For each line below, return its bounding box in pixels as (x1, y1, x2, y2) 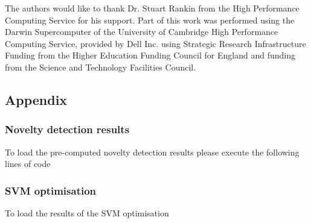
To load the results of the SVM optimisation (5, 206, 169, 219)
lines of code (5, 157, 51, 170)
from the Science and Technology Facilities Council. (5, 60, 196, 73)
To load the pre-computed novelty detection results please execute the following (5, 145, 300, 158)
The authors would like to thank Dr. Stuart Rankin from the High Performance (5, 2, 300, 14)
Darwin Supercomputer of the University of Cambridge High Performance (5, 25, 278, 38)
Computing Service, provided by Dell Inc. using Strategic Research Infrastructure (5, 37, 306, 49)
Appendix (5, 90, 68, 108)
